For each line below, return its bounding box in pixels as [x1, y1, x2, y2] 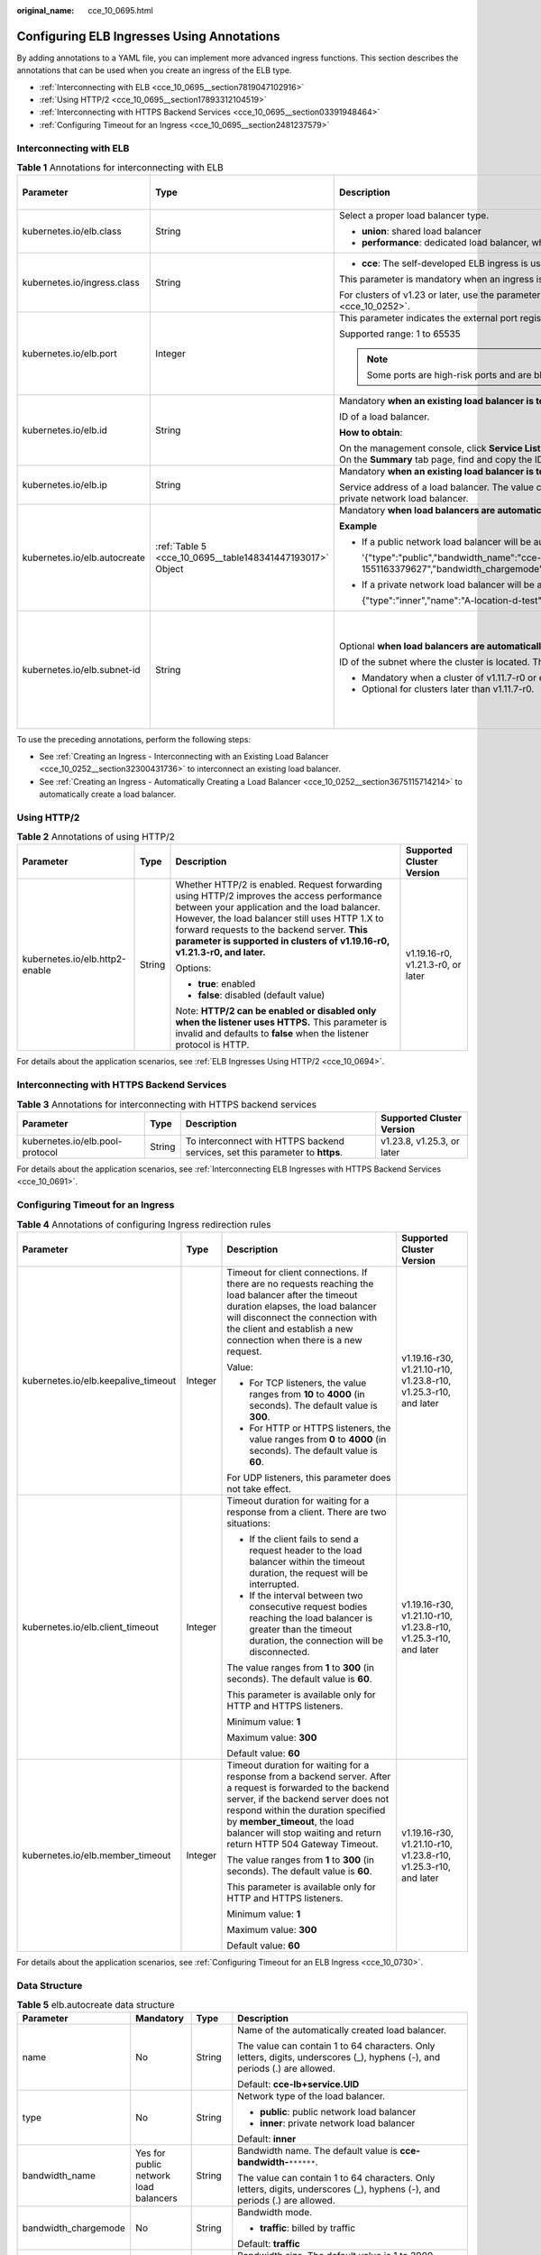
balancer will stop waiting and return [226, 1827, 382, 1839]
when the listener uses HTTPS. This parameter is [175, 1016, 388, 1028]
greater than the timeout [249, 1623, 353, 1635]
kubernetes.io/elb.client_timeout [22, 1620, 160, 1633]
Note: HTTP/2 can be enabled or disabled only [175, 1005, 377, 1017]
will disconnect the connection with [226, 1311, 378, 1323]
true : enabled [197, 978, 256, 990]
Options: [175, 962, 212, 974]
